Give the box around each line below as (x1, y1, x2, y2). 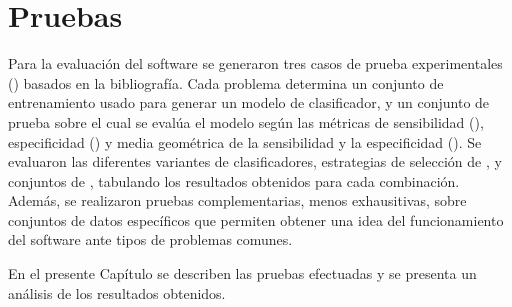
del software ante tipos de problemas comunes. (8, 229, 293, 250)
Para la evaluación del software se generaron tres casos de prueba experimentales (8, 53, 503, 74)
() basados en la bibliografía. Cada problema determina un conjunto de (8, 72, 444, 93)
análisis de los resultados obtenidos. (8, 282, 226, 303)
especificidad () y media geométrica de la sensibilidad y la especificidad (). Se (8, 131, 482, 152)
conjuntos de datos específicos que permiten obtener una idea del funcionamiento (8, 209, 504, 230)
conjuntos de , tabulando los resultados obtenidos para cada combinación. (8, 170, 460, 191)
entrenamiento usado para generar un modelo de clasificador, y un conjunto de (8, 92, 490, 113)
